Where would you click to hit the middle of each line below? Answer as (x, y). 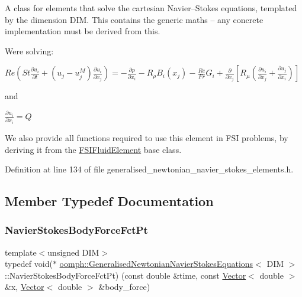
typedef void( (29, 264)
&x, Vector (25, 287)
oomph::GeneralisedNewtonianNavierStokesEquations (156, 264)
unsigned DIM (73, 252)
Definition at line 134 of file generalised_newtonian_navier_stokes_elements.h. (149, 169)
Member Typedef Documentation (109, 201)
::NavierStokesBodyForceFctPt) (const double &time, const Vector (126, 275)
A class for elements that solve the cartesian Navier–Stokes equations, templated (151, 8)
